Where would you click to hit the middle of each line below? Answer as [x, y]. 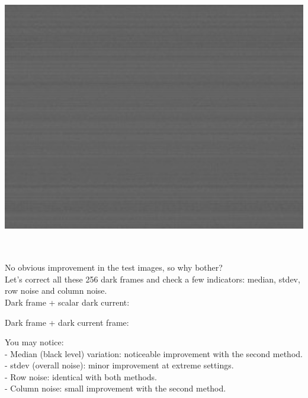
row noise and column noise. [56, 291]
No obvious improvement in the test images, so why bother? [114, 267]
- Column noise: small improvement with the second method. [115, 388]
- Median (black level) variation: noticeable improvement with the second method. [154, 353]
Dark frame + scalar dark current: [67, 302]
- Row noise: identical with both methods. [81, 376]
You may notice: [34, 342]
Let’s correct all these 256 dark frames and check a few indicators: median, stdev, [153, 279]
